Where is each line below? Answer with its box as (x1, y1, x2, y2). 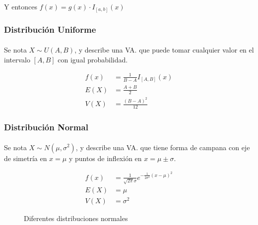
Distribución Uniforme (4, 23, 96, 36)
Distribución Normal (4, 121, 88, 133)
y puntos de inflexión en (68, 153, 142, 163)
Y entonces (4, 1, 37, 11)
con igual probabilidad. (58, 54, 128, 64)
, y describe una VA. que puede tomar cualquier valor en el (74, 44, 254, 55)
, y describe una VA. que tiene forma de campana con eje (75, 142, 250, 152)
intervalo (4, 54, 30, 64)
